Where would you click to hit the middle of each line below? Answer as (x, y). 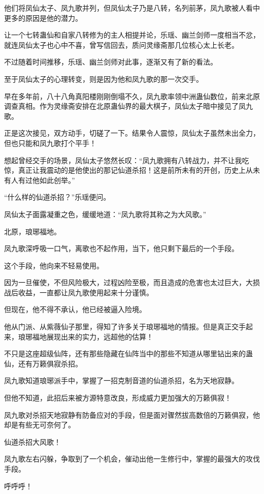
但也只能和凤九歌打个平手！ (50, 143)
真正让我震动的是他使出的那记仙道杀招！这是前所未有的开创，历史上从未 (139, 170)
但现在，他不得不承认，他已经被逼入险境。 (75, 309)
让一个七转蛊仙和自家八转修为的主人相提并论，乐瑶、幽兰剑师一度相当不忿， (132, 35)
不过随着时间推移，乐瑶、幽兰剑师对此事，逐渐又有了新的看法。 (111, 62)
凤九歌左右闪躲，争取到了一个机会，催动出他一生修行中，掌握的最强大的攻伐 (132, 459)
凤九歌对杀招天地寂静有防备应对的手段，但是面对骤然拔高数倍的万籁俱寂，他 (132, 414)
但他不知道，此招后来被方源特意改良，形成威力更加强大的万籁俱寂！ (118, 398)
